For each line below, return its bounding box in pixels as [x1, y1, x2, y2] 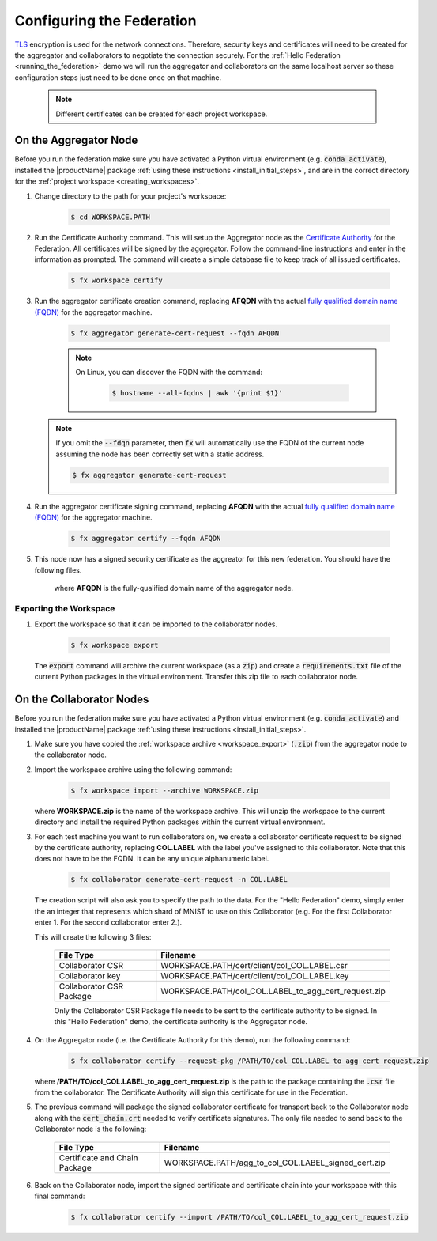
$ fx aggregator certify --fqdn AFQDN [70, 534, 221, 543]
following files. [34, 566, 82, 575]
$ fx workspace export [70, 641, 159, 650]
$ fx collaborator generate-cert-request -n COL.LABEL [70, 875, 288, 884]
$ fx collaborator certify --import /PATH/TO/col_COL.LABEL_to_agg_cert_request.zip [70, 1213, 409, 1222]
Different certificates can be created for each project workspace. [55, 109, 268, 119]
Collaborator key [58, 970, 121, 981]
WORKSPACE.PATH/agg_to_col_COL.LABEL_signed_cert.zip [164, 1157, 386, 1168]
